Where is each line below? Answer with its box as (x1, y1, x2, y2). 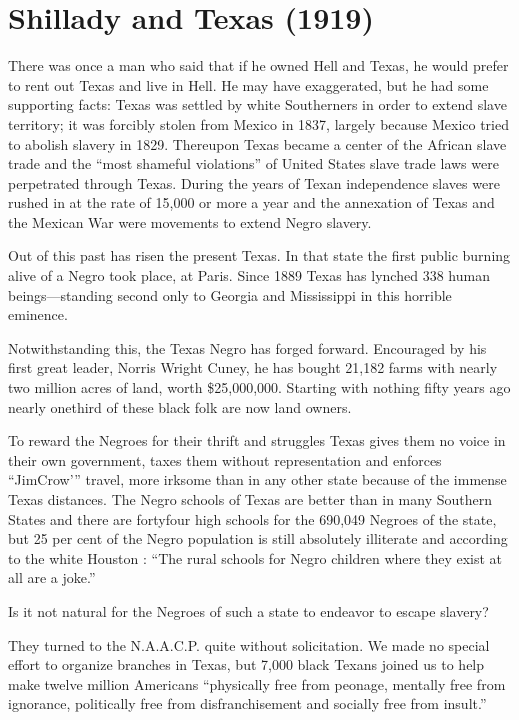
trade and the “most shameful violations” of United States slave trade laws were (8, 153, 499, 174)
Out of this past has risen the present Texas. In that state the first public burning (8, 245, 511, 266)
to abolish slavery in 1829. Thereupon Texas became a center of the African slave (8, 133, 507, 154)
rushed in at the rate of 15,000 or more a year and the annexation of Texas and (8, 192, 495, 213)
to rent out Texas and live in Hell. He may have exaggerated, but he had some (8, 74, 489, 95)
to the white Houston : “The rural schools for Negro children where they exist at (8, 547, 503, 568)
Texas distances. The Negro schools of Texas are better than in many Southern (8, 489, 492, 509)
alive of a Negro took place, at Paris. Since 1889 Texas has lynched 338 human (8, 265, 490, 286)
